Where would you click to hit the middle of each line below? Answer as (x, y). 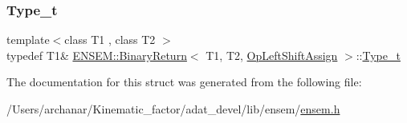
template (28, 40)
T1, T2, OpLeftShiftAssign (272, 55)
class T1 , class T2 (110, 40)
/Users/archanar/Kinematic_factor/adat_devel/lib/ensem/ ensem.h (173, 109)
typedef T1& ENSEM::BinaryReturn (97, 55)
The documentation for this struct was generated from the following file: (184, 82)
